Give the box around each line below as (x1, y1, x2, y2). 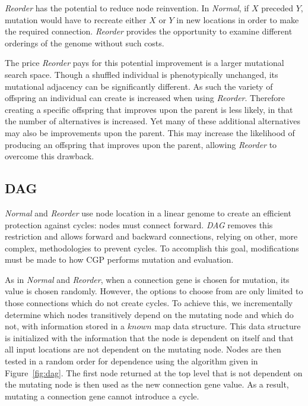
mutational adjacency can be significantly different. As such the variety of (5, 80, 273, 92)
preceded (261, 2, 294, 14)
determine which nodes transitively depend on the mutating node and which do (5, 308, 294, 320)
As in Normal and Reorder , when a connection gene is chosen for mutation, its (5, 273, 290, 285)
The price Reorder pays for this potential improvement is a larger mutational (5, 56, 284, 69)
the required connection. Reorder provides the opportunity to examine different (5, 25, 293, 37)
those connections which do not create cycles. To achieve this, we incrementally (5, 297, 293, 309)
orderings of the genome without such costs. (5, 36, 164, 49)
